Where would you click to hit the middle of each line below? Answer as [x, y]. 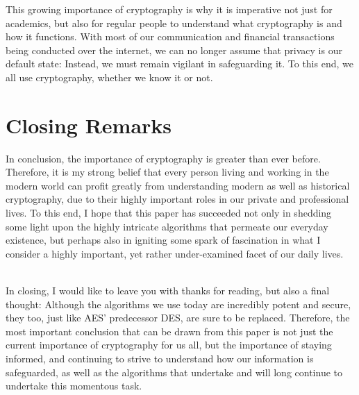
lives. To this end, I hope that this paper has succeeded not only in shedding [169, 213]
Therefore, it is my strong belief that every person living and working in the [167, 172]
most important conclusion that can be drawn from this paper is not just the [169, 331]
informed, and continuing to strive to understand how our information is [160, 358]
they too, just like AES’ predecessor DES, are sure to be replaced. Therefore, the [178, 318]
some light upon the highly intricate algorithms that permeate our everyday [167, 226]
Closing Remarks [89, 125]
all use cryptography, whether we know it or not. [109, 77]
